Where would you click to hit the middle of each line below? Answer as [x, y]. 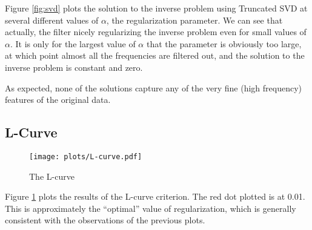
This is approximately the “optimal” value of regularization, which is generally [151, 208]
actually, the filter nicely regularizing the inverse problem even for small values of [156, 32]
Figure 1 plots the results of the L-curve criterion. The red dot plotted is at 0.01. [155, 196]
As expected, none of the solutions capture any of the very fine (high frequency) [153, 87]
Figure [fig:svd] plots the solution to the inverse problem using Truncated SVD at [156, 8]
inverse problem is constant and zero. [74, 67]
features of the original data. [58, 100]
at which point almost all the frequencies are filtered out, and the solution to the [155, 55]
